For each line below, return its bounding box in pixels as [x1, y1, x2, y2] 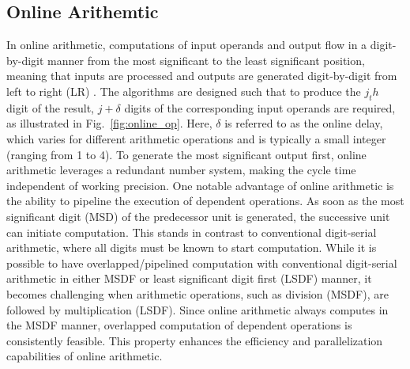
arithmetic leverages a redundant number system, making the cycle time [6, 162, 356, 178]
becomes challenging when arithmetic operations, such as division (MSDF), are [6, 285, 389, 302]
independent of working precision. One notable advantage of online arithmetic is [6, 177, 394, 193]
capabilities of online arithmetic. [6, 348, 163, 364]
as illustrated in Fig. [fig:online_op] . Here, [6, 115, 213, 131]
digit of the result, [6, 99, 94, 116]
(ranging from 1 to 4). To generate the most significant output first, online [6, 146, 367, 162]
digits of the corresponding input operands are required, [124, 99, 396, 116]
